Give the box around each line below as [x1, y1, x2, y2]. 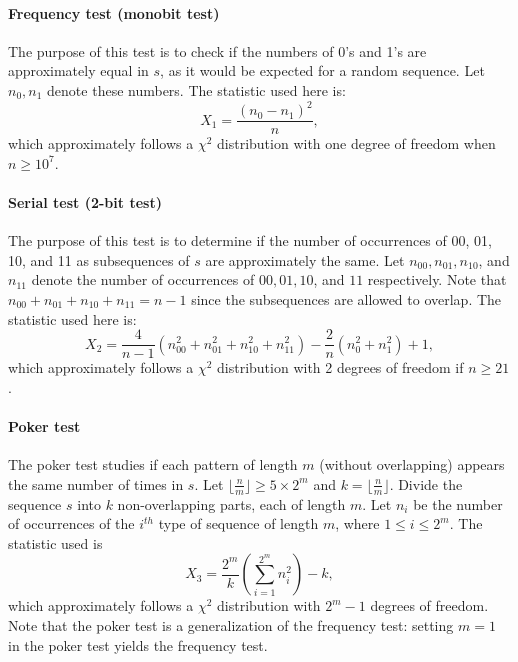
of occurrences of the [8, 513, 135, 534]
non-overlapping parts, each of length [117, 493, 346, 514]
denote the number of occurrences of [31, 269, 255, 290]
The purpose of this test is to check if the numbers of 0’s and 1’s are [8, 40, 427, 61]
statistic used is [8, 532, 103, 553]
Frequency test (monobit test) [8, 2, 220, 23]
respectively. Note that [367, 269, 507, 290]
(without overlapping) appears [319, 454, 505, 475]
